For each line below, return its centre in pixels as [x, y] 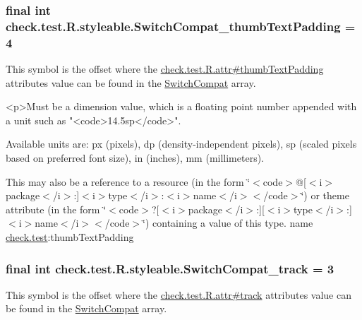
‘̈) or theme [325, 195]
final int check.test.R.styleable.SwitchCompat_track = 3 [170, 268]
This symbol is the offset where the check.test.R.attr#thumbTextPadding [165, 69]
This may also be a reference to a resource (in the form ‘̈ [128, 181]
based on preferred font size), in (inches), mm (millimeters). [135, 158]
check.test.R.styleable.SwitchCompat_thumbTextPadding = [181, 26]
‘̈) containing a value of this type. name [228, 223]
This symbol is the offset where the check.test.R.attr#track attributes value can [179, 294]
